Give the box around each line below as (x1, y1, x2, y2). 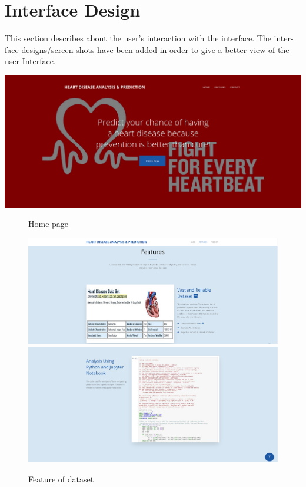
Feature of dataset (28, 472, 94, 485)
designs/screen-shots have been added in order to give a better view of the (21, 43, 290, 55)
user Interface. (5, 55, 56, 67)
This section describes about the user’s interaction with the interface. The (5, 32, 271, 44)
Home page (28, 218, 69, 230)
